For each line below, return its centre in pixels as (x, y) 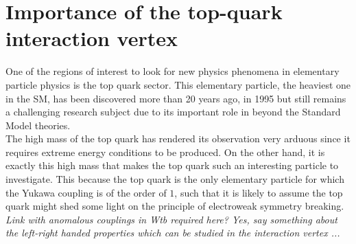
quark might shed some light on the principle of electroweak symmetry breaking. (175, 206)
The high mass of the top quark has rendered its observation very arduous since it (178, 138)
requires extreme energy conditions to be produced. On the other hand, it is (165, 152)
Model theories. (38, 125)
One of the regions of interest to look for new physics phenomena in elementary (173, 71)
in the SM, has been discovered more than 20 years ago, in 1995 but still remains (176, 98)
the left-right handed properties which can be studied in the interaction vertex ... (173, 233)
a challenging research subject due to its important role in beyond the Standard (173, 112)
